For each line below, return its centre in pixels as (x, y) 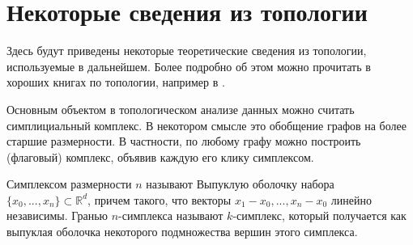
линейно (351, 199)
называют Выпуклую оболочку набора (240, 184)
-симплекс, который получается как (319, 215)
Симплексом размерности (69, 184)
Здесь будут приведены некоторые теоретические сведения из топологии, (187, 51)
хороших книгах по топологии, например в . (116, 82)
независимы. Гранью (57, 215)
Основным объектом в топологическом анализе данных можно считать (181, 109)
